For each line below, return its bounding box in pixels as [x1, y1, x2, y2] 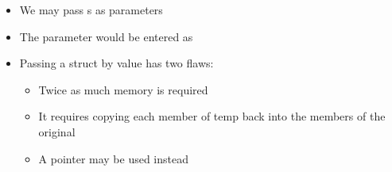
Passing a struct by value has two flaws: [19, 55, 214, 71]
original [38, 123, 76, 140]
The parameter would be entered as [19, 28, 193, 44]
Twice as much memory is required [38, 81, 208, 97]
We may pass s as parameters [19, 2, 163, 17]
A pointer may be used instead [38, 150, 189, 166]
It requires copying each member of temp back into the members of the [38, 108, 386, 124]
